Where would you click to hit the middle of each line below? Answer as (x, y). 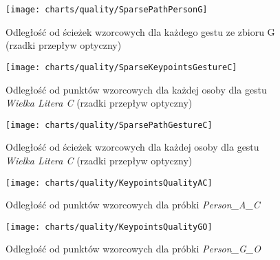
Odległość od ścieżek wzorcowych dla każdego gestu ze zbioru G (140, 31)
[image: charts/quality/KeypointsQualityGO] (109, 227)
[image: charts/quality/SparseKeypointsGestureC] (121, 67)
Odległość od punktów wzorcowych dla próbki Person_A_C (133, 205)
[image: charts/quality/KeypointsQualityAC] (109, 183)
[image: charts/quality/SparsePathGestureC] (109, 125)
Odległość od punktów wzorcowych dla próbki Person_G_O (133, 249)
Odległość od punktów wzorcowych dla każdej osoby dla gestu (136, 89)
